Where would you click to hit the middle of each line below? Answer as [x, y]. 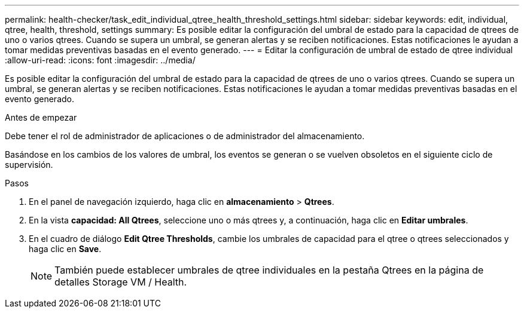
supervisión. [29, 165]
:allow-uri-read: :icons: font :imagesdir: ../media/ [100, 60]
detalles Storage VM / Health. [121, 282]
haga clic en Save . [65, 249]
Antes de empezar [41, 117]
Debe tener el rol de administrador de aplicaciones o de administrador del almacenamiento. [185, 136]
